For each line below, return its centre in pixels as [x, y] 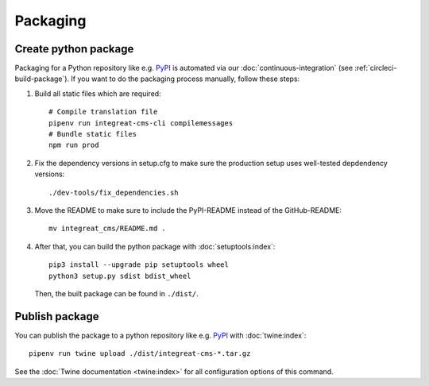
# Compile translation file [103, 112]
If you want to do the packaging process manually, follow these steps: [186, 79]
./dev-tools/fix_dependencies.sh [114, 192]
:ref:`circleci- [376, 68]
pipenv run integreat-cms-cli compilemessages [141, 123]
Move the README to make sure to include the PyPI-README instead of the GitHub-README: [188, 210]
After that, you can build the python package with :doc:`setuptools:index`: [155, 246]
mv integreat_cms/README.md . [108, 229]
